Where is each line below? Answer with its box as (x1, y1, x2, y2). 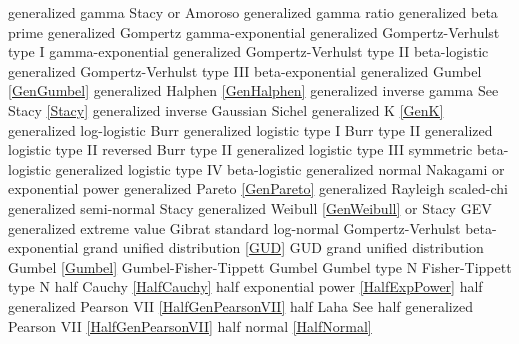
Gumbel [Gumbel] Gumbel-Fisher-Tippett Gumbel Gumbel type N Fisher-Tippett (8, 256, 512, 277)
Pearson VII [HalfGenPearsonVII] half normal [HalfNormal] (8, 315, 372, 336)
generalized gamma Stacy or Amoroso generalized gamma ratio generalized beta (8, 2, 498, 22)
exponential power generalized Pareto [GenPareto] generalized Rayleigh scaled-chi (8, 178, 508, 199)
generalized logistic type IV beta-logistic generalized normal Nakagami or (55, 158, 505, 179)
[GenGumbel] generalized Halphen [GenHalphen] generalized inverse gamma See (8, 80, 499, 101)
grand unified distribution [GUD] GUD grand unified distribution (83, 237, 484, 258)
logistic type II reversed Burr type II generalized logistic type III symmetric (8, 139, 473, 160)
